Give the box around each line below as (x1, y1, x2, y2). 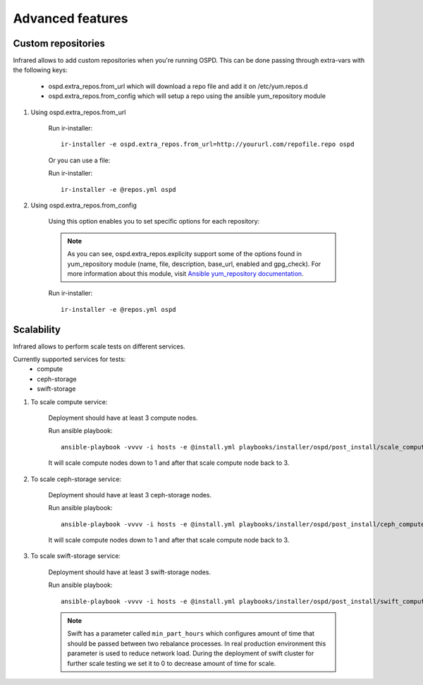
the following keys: (13, 66, 68, 74)
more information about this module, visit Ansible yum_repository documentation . (67, 269, 304, 278)
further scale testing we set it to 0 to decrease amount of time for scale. (67, 659, 276, 667)
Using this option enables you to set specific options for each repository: (48, 217, 260, 226)
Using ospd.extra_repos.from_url (30, 108, 126, 116)
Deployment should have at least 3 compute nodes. (48, 413, 198, 422)
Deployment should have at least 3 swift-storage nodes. (48, 568, 211, 576)
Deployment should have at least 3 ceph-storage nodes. (48, 490, 212, 499)
